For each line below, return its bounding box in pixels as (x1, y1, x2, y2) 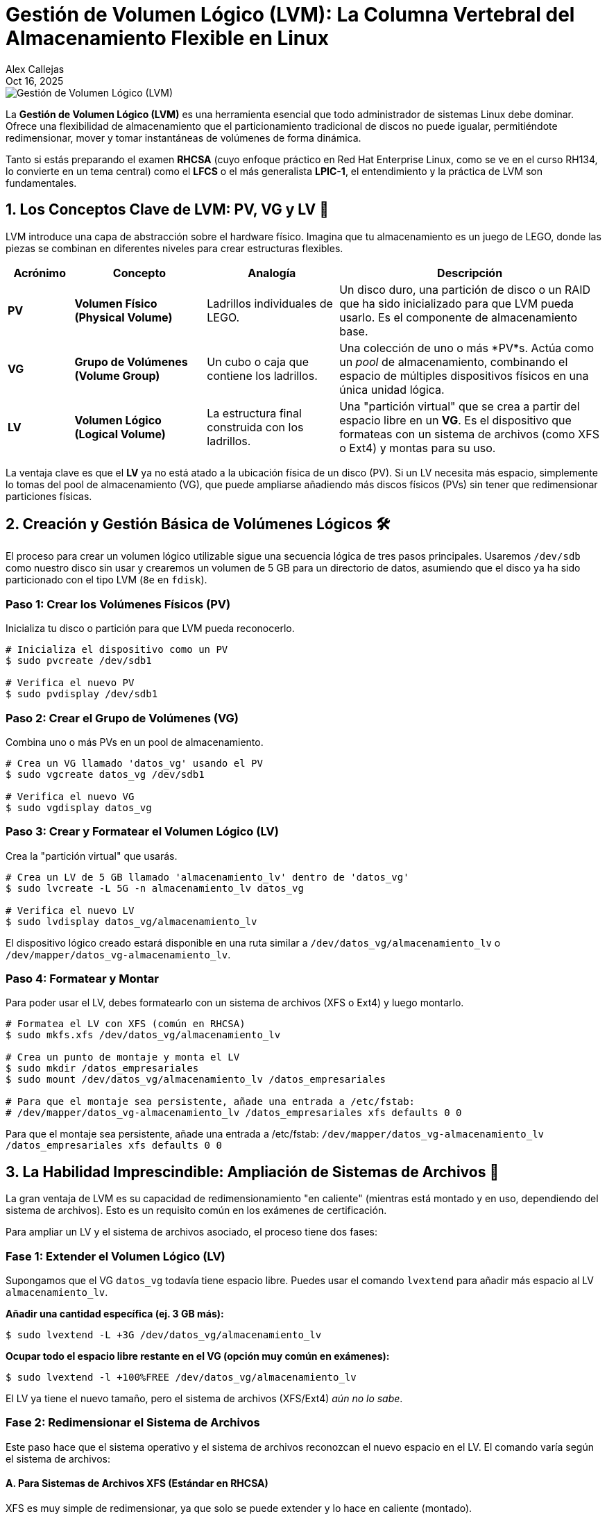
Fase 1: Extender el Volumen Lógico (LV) (6, 1249, 225, 1263)
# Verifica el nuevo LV (6, 904, 135, 916)
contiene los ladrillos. (207, 368, 318, 383)
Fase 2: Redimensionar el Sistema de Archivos (6, 1415, 260, 1430)
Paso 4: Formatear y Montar (6, 972, 159, 986)
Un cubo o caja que (207, 354, 309, 369)
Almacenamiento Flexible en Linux (6, 26, 329, 50)
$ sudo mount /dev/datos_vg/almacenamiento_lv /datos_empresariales (6, 1074, 386, 1085)
